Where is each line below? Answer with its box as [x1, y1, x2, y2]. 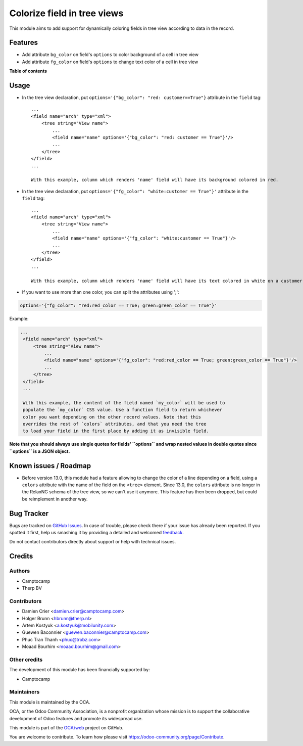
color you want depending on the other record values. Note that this [23, 414, 201, 419]
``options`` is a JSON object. [9, 448, 70, 454]
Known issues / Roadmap [9, 461, 91, 470]
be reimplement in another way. [22, 496, 88, 502]
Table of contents [9, 68, 47, 74]
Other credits [9, 656, 43, 663]
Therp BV [22, 585, 42, 591]
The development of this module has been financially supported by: [9, 667, 150, 673]
